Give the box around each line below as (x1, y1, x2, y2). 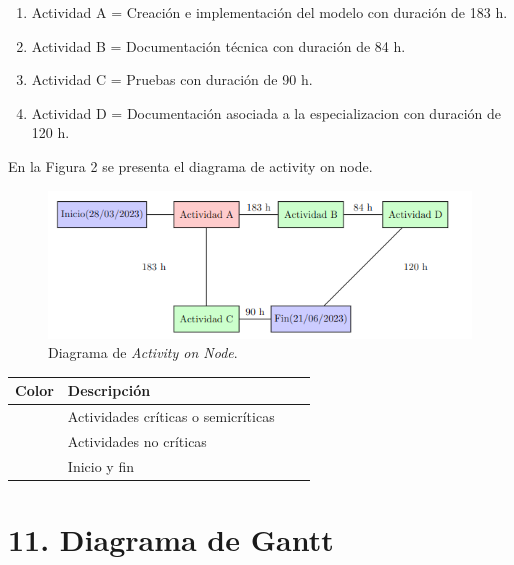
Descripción (67, 380, 151, 401)
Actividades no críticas (67, 431, 207, 452)
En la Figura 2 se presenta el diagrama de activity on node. (8, 155, 373, 176)
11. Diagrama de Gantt (8, 519, 334, 560)
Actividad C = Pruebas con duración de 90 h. (31, 69, 313, 90)
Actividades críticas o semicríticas (67, 406, 275, 427)
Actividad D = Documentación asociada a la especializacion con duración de (31, 102, 501, 123)
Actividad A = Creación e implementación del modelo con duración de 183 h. (31, 2, 508, 22)
